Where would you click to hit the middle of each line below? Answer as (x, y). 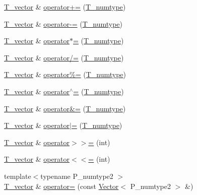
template (18, 176)
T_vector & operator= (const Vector (61, 186)
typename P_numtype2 (77, 176)
